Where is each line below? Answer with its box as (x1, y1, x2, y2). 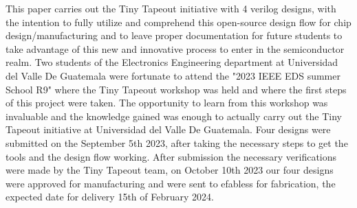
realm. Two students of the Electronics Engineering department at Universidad (6, 55, 338, 69)
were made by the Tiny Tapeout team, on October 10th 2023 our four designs (6, 163, 334, 177)
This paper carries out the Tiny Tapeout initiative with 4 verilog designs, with (6, 1, 336, 15)
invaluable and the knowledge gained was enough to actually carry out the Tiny (6, 108, 343, 123)
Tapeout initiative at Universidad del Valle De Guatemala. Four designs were (6, 122, 331, 137)
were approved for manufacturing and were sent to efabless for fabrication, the (6, 176, 336, 190)
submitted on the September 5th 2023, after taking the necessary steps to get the (6, 135, 348, 150)
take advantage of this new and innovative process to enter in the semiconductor (6, 41, 345, 56)
